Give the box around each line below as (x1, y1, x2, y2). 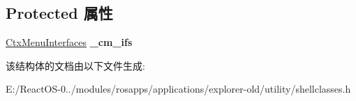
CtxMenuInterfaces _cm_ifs (6, 35, 133, 49)
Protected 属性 (6, 2, 113, 24)
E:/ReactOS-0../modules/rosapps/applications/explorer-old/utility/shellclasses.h (6, 81, 351, 96)
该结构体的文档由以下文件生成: (6, 58, 145, 72)
